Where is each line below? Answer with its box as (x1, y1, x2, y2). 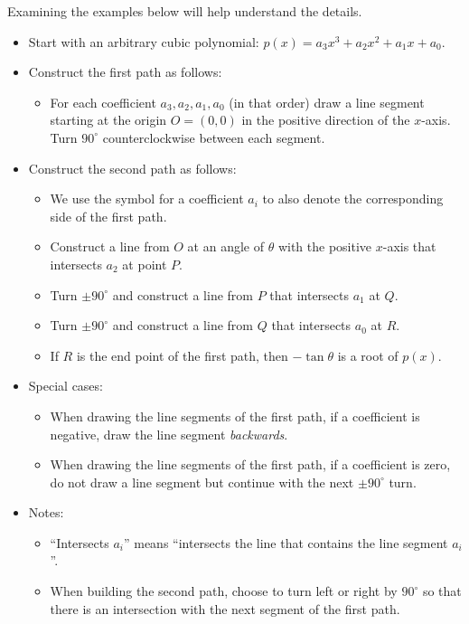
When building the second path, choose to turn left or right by (50, 581, 398, 600)
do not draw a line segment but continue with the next (50, 472, 354, 491)
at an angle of (187, 237, 264, 256)
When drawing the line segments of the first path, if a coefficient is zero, (50, 455, 451, 474)
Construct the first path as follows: (28, 62, 222, 81)
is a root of (337, 345, 399, 364)
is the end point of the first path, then (76, 345, 288, 364)
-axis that (382, 237, 436, 256)
